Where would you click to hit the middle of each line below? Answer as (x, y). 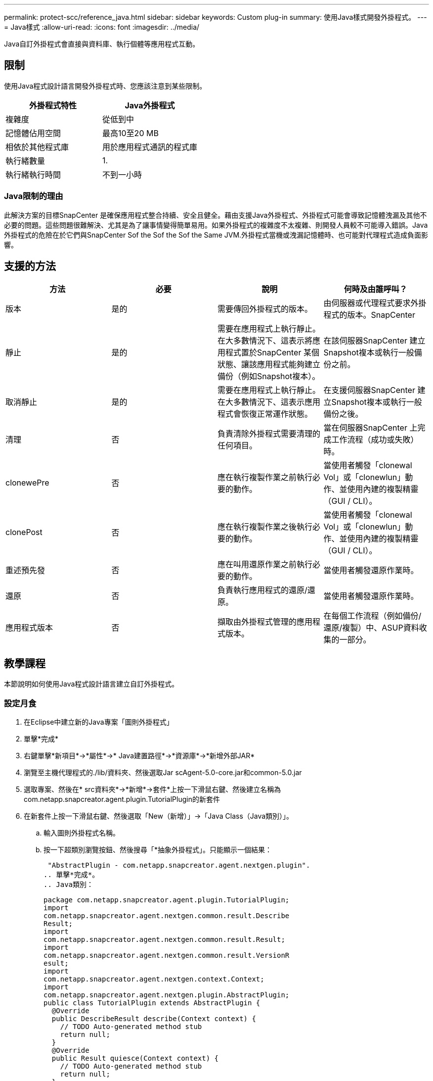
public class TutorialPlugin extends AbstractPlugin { (152, 1003)
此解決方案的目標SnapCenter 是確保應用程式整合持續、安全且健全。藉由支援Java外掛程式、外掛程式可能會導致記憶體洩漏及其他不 (216, 215)
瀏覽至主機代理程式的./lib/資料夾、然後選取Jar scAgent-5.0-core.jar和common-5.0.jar (163, 773)
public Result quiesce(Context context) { (135, 1058)
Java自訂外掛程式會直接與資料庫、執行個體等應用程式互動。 (102, 44)
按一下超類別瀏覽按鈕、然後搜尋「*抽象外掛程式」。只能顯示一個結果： (158, 850)
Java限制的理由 (34, 196)
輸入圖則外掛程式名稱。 (82, 833)
